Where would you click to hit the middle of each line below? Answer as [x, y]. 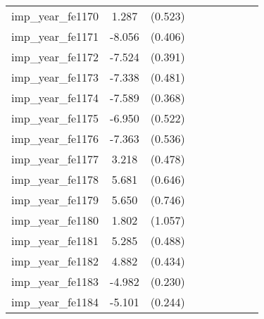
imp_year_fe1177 [55, 159]
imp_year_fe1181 [55, 240]
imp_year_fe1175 [55, 118]
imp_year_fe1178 [55, 179]
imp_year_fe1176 [55, 138]
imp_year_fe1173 [55, 77]
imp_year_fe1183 [55, 281]
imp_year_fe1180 [55, 220]
